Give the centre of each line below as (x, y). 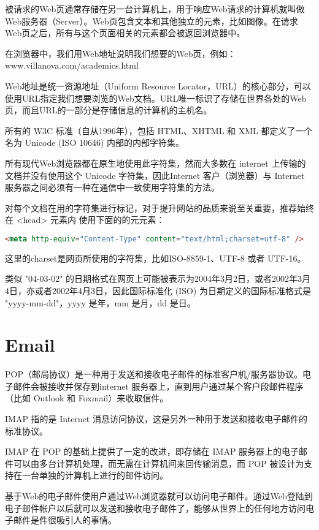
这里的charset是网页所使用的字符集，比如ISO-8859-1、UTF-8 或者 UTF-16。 (156, 258)
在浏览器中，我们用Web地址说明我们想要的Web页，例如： (121, 53)
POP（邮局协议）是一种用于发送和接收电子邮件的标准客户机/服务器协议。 (154, 374)
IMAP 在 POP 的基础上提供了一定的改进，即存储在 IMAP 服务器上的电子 (152, 451)
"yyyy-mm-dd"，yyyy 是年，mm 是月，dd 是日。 (100, 302)
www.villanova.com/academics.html (72, 65)
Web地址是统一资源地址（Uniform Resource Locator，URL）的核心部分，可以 (158, 85)
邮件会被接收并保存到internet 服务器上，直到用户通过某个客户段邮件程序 (158, 386)
